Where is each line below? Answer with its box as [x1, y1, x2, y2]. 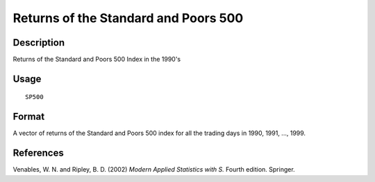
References [12, 147, 64, 159]
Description [12, 37, 65, 48]
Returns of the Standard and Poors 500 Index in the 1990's [12, 55, 181, 64]
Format [12, 111, 45, 122]
